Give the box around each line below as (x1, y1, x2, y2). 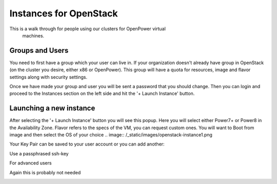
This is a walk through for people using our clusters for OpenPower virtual (9, 26, 166, 32)
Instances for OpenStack (9, 8, 118, 19)
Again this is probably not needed (9, 169, 81, 175)
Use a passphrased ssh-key (9, 150, 69, 156)
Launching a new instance (9, 104, 95, 113)
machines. (22, 32, 45, 38)
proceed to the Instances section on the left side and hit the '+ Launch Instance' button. (9, 90, 195, 97)
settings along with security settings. (9, 74, 88, 80)
